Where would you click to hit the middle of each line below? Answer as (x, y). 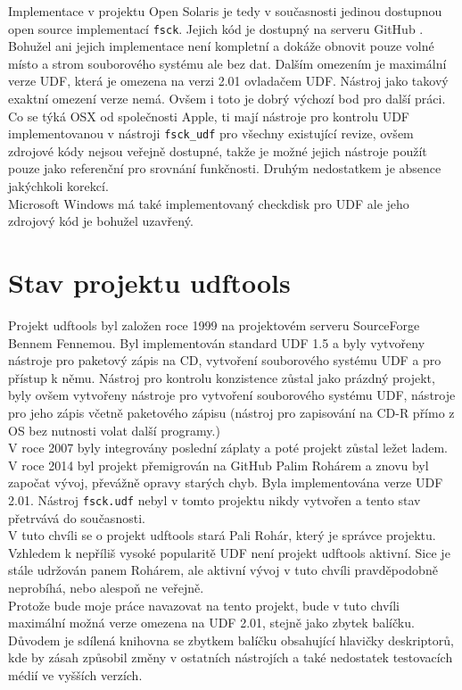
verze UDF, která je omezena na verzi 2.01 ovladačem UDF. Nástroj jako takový (228, 81)
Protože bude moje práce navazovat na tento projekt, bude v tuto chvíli (204, 605)
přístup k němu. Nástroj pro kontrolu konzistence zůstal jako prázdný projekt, (222, 377)
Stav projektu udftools (149, 283)
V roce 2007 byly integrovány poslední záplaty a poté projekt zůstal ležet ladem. (228, 448)
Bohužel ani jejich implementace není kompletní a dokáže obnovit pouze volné (221, 46)
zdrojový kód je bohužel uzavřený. (101, 221)
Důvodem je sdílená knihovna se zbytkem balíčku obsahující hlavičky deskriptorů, (231, 640)
